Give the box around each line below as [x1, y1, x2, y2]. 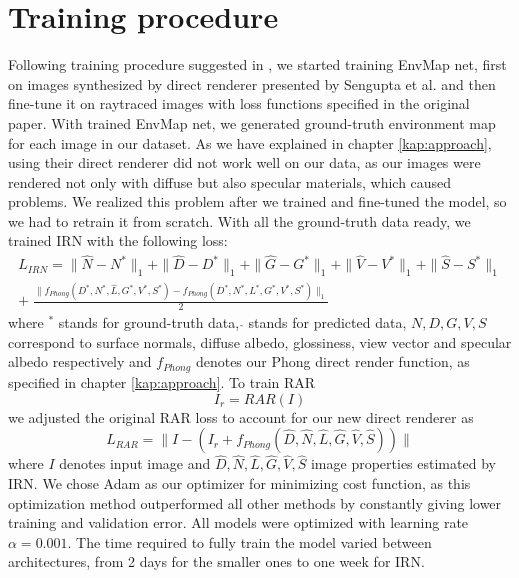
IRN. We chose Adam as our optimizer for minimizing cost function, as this [8, 472, 471, 493]
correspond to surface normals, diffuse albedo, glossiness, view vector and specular [8, 331, 512, 352]
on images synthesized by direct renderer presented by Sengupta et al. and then [8, 73, 496, 94]
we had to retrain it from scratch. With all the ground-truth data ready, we [8, 210, 471, 231]
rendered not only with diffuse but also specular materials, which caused [8, 171, 452, 192]
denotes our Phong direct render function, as [195, 351, 470, 372]
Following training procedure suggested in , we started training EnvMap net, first [8, 54, 507, 75]
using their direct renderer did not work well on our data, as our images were [8, 152, 481, 173]
